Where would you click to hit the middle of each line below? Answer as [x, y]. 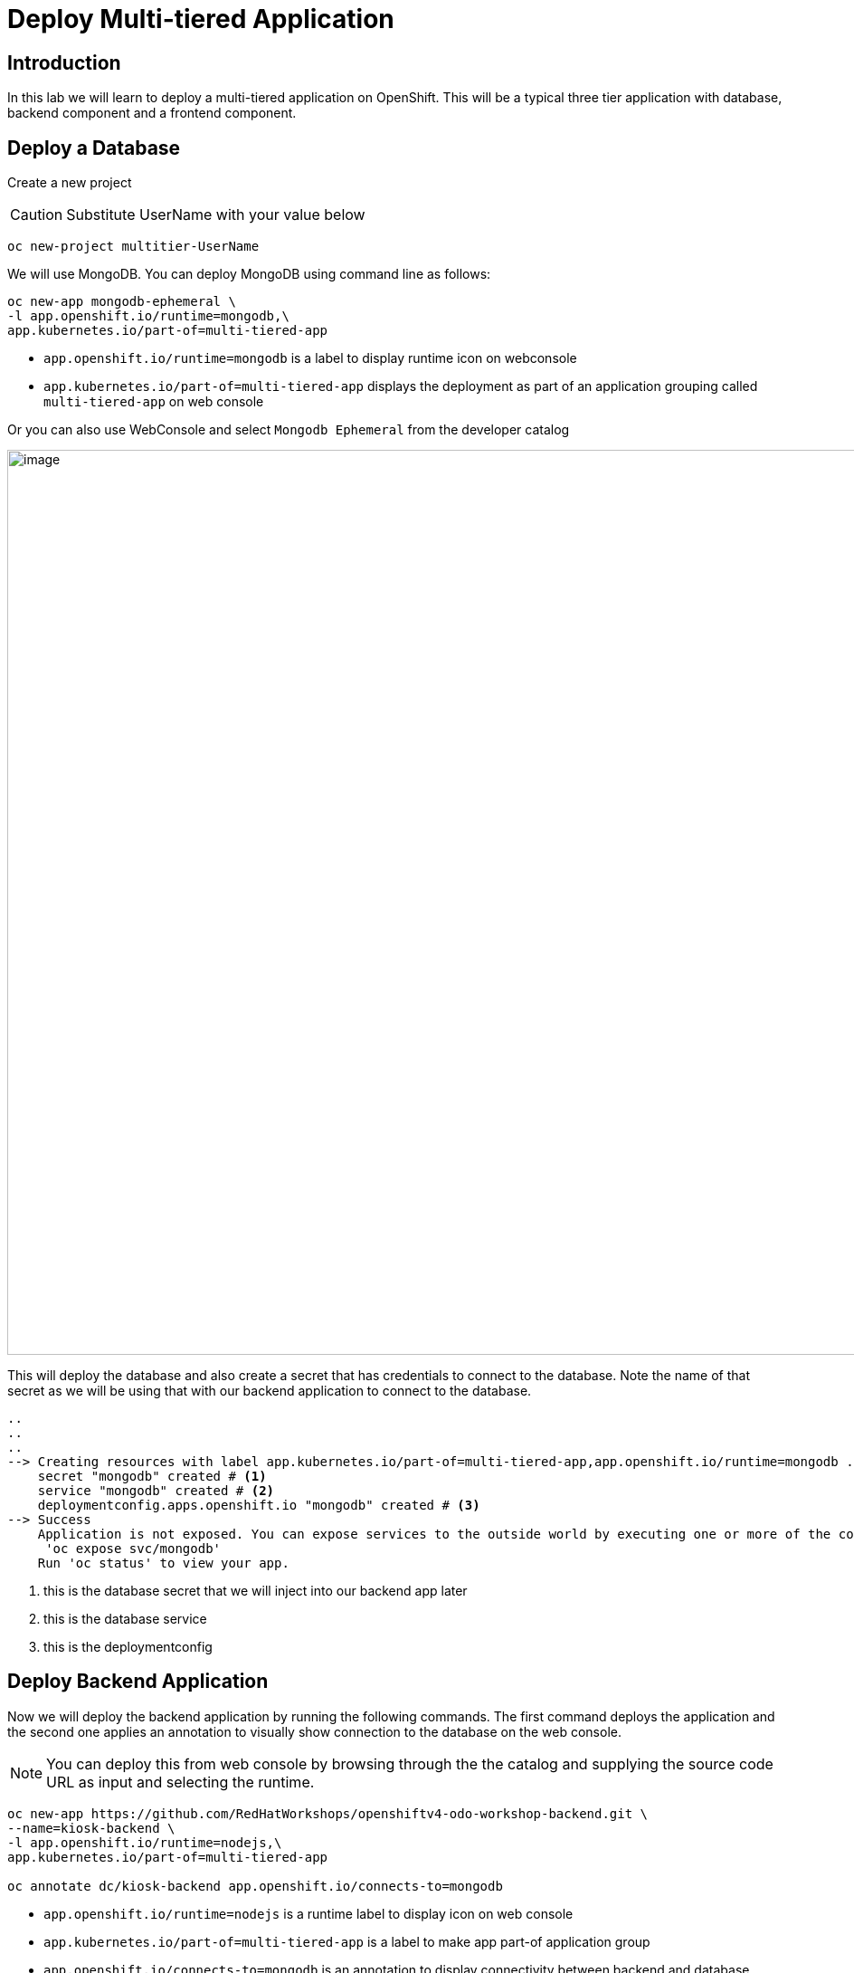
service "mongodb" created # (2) [156, 1491]
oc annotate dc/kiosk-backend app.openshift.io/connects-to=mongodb [255, 1886]
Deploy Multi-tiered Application [201, 19]
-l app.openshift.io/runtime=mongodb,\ [148, 316]
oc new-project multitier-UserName [133, 247]
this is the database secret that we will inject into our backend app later [256, 1591]
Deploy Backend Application [138, 1682]
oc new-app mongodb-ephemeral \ [122, 302]
